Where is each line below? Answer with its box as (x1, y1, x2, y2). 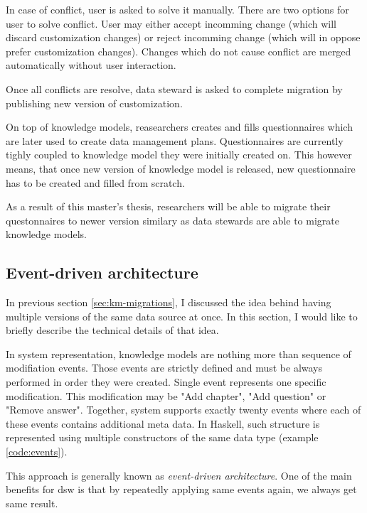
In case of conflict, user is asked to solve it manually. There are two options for (6, 2, 349, 16)
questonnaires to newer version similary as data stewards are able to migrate (6, 212, 339, 227)
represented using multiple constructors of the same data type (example (6, 430, 319, 445)
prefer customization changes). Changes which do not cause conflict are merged (6, 43, 351, 58)
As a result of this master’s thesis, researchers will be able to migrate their (6, 199, 331, 214)
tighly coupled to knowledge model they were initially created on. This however (6, 147, 352, 162)
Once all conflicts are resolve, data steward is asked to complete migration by (6, 81, 343, 96)
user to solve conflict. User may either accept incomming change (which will (6, 16, 337, 31)
